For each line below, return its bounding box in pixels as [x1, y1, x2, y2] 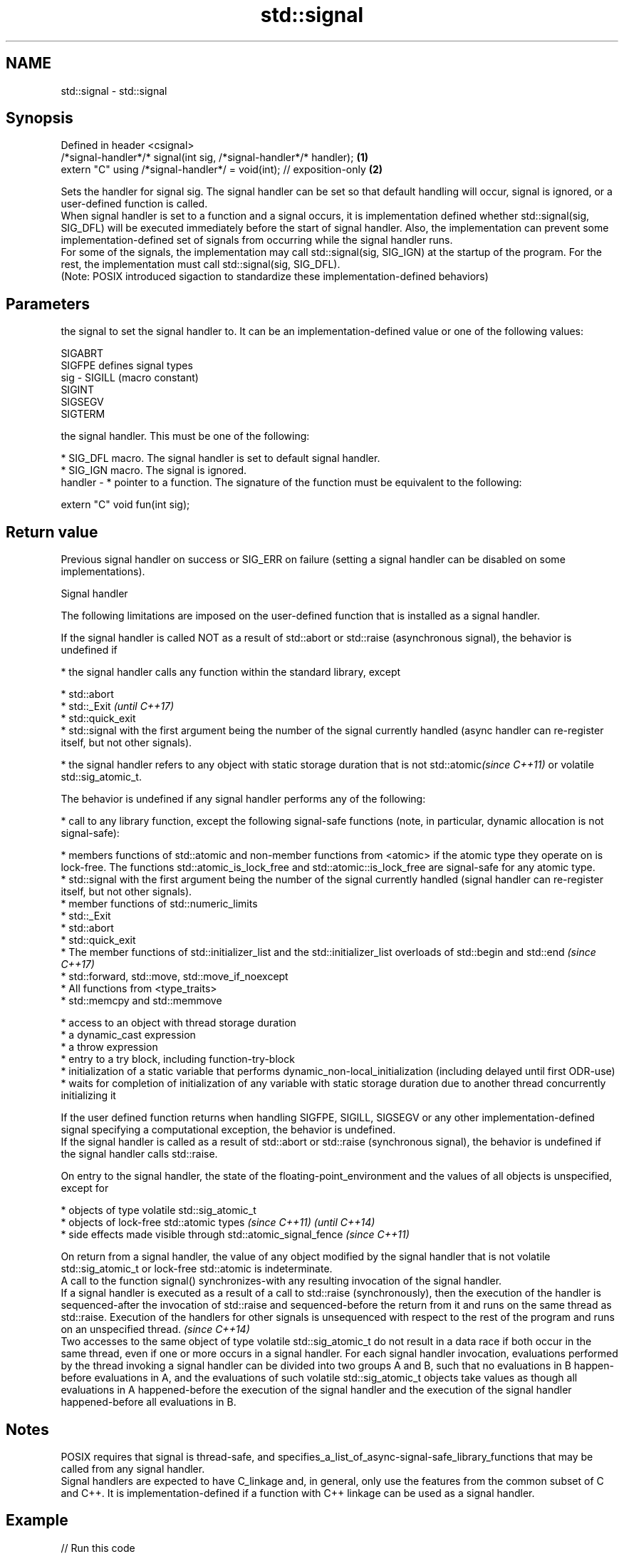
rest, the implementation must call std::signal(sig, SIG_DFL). [61, 258, 340, 271]
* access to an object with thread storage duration [61, 1017, 296, 1029]
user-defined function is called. [61, 197, 208, 210]
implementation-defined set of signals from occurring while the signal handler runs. [61, 234, 453, 247]
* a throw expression [61, 1041, 158, 1054]
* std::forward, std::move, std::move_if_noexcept [61, 970, 288, 983]
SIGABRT [61, 347, 104, 360]
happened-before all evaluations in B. [61, 1396, 236, 1409]
